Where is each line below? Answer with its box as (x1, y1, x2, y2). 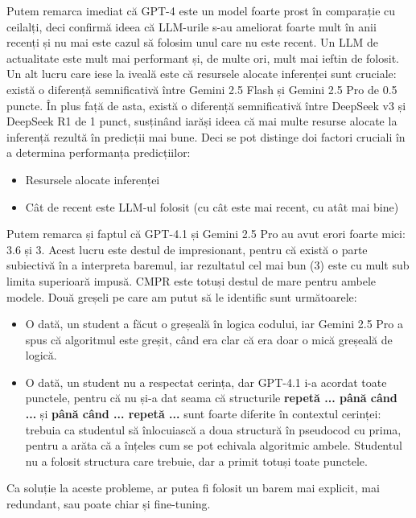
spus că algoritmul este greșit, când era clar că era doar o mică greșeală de (25, 331, 393, 347)
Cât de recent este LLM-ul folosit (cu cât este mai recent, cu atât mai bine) (25, 198, 399, 215)
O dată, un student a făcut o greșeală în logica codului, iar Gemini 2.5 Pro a (25, 315, 403, 332)
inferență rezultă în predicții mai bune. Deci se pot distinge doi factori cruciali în (6, 128, 406, 145)
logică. (25, 347, 57, 364)
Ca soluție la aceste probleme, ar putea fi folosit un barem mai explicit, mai (6, 479, 380, 496)
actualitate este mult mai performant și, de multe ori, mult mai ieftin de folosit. (6, 49, 399, 66)
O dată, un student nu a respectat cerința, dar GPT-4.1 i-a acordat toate (25, 373, 387, 390)
